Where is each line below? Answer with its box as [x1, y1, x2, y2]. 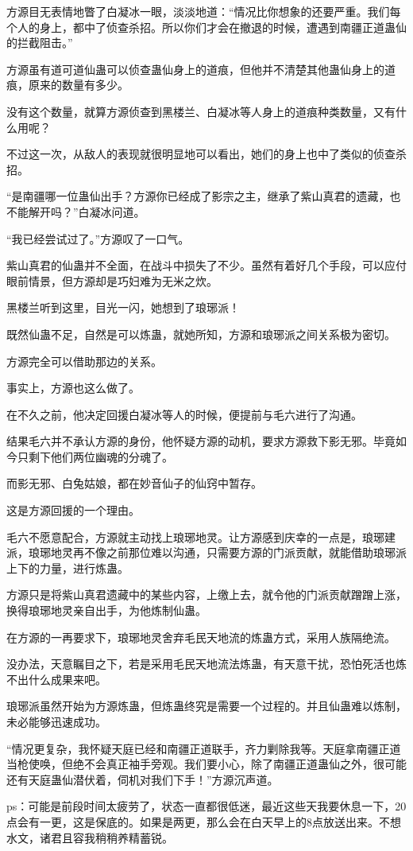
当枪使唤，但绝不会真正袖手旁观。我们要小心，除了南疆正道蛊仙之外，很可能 [6, 756, 407, 772]
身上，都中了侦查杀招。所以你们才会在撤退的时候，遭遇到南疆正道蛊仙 [39, 18, 407, 35]
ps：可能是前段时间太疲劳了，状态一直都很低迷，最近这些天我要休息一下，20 [6, 798, 407, 814]
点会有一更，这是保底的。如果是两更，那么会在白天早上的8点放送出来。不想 [6, 813, 401, 830]
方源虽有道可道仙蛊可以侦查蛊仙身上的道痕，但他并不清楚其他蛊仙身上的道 [6, 60, 396, 77]
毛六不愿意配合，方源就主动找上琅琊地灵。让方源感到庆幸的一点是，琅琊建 [6, 528, 396, 545]
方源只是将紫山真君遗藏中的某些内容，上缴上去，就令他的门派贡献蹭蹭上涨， [6, 586, 407, 603]
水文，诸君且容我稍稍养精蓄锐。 [6, 829, 173, 845]
